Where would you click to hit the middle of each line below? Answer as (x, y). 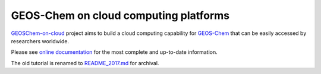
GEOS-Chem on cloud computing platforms (120, 15)
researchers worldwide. (40, 41)
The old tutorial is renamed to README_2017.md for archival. (85, 63)
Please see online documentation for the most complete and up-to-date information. (114, 52)
